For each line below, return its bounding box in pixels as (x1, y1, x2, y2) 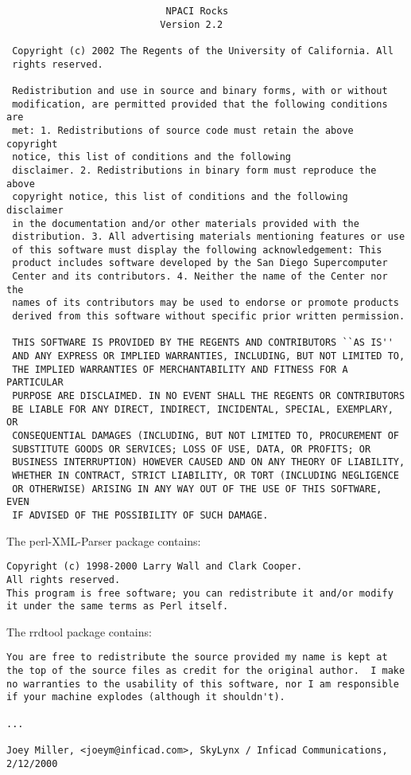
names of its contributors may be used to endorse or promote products (12, 297, 399, 309)
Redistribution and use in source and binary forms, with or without (12, 84, 388, 96)
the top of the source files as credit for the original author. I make (6, 665, 405, 677)
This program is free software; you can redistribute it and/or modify (6, 587, 394, 599)
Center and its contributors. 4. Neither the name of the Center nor (12, 271, 388, 283)
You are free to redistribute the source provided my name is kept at (6, 652, 388, 663)
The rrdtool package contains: (6, 623, 152, 640)
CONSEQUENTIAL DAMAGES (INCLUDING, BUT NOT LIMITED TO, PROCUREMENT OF (12, 430, 399, 441)
